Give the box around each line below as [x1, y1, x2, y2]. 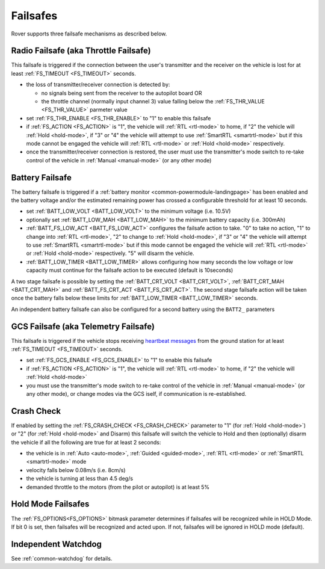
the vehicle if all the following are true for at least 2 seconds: [11, 438, 161, 446]
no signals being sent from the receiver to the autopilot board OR [41, 89, 202, 96]
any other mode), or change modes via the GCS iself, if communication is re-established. [26, 390, 247, 397]
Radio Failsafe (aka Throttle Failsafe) [11, 46, 151, 56]
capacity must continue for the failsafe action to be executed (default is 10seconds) [26, 266, 234, 274]
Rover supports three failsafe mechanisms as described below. [11, 30, 167, 37]
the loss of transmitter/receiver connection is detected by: [26, 81, 170, 88]
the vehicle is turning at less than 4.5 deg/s [26, 475, 134, 482]
